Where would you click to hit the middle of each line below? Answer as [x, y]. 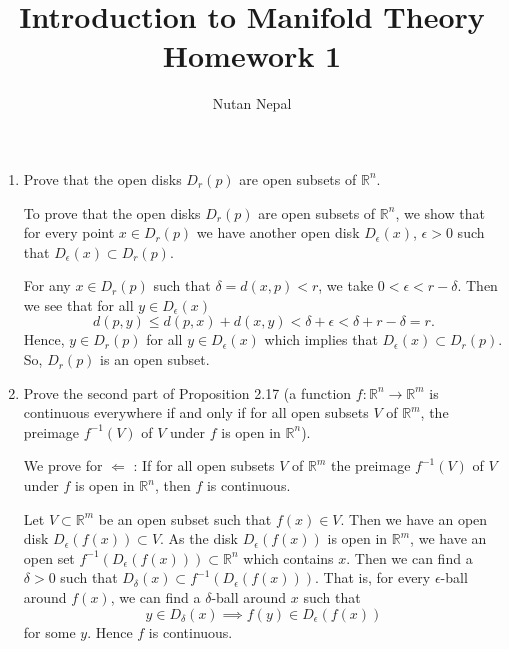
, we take [346, 285]
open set [49, 557]
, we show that [440, 212]
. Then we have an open [414, 518]
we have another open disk [278, 232]
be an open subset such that [185, 518]
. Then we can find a [409, 557]
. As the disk [199, 538]
